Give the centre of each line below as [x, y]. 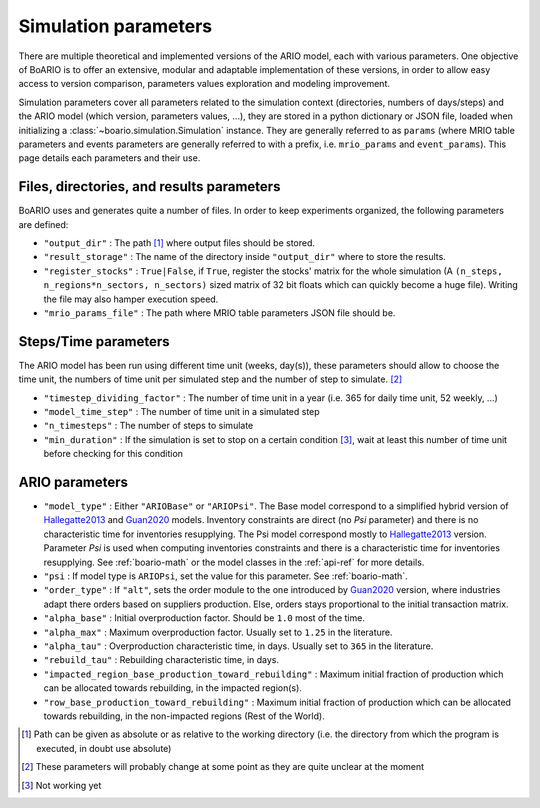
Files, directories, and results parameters [149, 186]
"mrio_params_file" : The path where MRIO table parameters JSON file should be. [219, 312]
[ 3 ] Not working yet [61, 785]
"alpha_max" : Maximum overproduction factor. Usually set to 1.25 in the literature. [218, 632]
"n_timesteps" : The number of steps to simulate [148, 426]
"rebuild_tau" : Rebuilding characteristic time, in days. [161, 660]
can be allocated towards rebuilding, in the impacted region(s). [172, 688]
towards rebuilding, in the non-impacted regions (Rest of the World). [184, 716]
